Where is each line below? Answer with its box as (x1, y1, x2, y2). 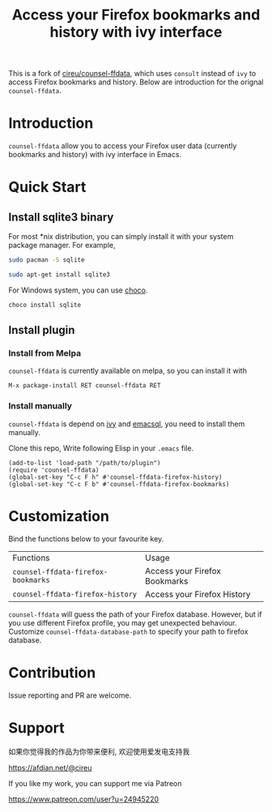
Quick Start (8, 178, 87, 196)
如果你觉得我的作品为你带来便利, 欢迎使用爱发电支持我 (8, 746, 190, 756)
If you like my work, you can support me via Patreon (8, 778, 182, 788)
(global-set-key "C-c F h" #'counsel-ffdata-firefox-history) (8, 472, 223, 481)
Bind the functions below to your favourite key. (8, 533, 164, 544)
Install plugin (8, 323, 75, 337)
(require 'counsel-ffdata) (8, 466, 100, 474)
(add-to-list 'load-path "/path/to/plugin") (8, 459, 161, 467)
